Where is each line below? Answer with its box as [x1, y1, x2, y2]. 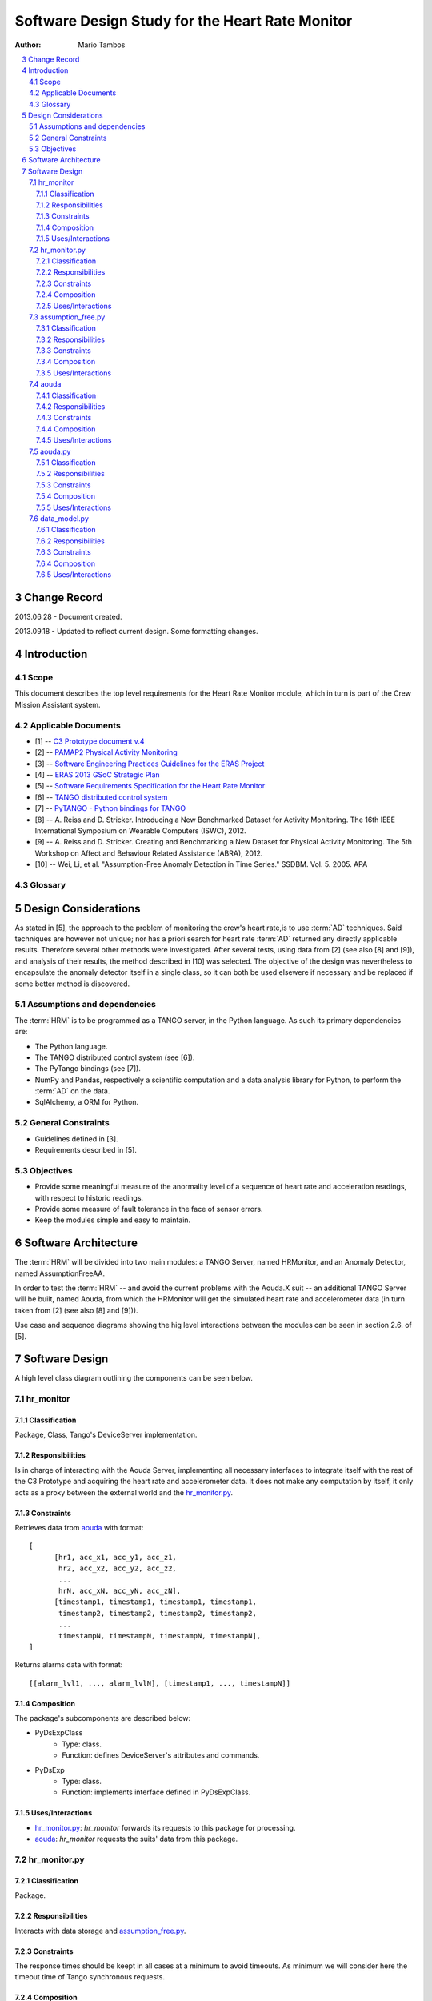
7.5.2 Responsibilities [36, 469, 106, 479]
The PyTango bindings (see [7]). [34, 1064, 142, 1073]
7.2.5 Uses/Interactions [36, 301, 112, 311]
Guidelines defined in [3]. [34, 1133, 119, 1144]
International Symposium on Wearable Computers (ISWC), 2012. [34, 826, 246, 836]
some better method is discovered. [14, 979, 130, 988]
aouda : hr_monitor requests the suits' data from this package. [34, 1834, 238, 1844]
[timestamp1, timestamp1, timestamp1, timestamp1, [54, 1598, 258, 1606]
